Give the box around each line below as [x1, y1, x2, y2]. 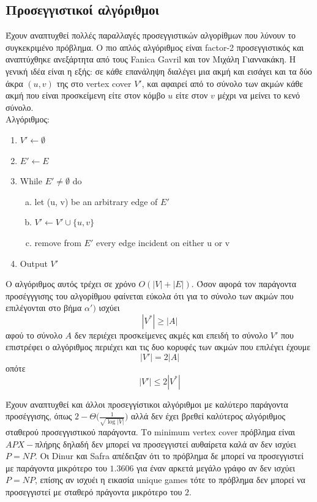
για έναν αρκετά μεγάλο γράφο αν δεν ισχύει [136, 461, 296, 474]
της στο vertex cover [56, 77, 132, 89]
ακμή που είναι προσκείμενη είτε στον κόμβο [6, 89, 165, 102]
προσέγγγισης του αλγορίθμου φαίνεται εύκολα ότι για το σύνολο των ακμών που [6, 289, 294, 302]
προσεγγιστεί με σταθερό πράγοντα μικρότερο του [6, 485, 182, 498]
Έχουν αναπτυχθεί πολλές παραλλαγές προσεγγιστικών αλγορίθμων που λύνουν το [6, 29, 296, 42]
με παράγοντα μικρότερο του [6, 461, 107, 474]
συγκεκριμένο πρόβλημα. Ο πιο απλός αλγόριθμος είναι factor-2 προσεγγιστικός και [6, 40, 304, 53]
